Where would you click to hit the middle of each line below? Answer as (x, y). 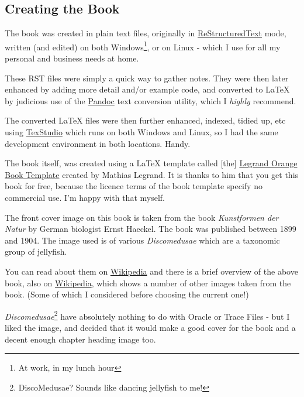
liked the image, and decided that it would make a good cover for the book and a (150, 327)
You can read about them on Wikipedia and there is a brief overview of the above (151, 271)
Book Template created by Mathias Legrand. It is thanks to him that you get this (152, 174)
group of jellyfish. (36, 251)
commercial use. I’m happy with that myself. (85, 197)
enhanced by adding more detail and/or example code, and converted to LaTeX (147, 89)
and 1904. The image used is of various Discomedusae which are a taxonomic (142, 240)
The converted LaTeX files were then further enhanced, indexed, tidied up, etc (145, 120)
